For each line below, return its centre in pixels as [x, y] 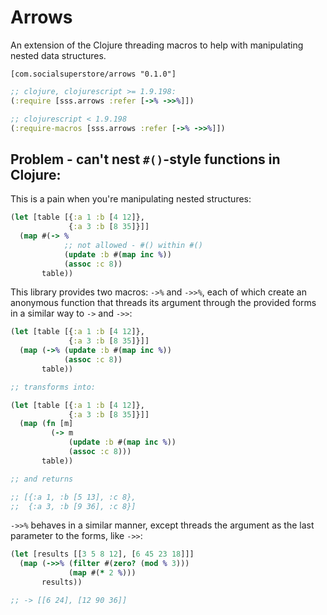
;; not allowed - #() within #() [133, 245]
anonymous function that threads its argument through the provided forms [163, 303]
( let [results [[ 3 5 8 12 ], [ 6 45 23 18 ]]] [102, 554]
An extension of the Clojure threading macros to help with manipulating [157, 45]
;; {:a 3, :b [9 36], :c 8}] [73, 506]
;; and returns [42, 479]
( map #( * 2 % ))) [102, 573]
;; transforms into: [53, 387]
